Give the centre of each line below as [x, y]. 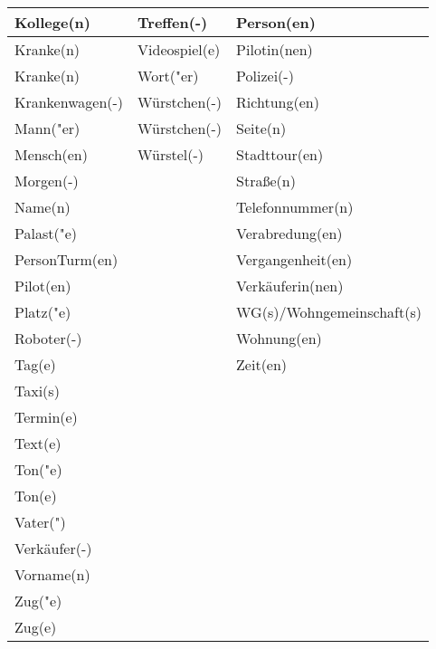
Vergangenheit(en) [294, 259]
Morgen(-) [47, 181]
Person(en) [276, 22]
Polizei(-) [265, 76]
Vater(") [40, 522]
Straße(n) [266, 181]
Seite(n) [261, 128]
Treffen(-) [173, 22]
